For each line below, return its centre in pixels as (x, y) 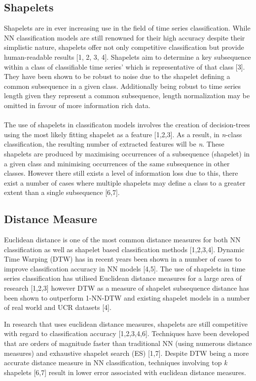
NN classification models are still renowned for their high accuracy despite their (125, 37)
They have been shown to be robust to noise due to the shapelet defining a (117, 76)
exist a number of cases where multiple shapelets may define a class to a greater (125, 182)
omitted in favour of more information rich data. (77, 105)
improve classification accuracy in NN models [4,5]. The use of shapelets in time (125, 268)
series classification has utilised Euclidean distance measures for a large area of (123, 278)
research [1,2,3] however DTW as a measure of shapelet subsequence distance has (127, 288)
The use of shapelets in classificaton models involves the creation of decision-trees (127, 125)
